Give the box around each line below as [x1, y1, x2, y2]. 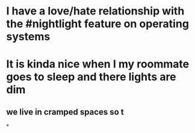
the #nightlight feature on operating [6, 17, 190, 31]
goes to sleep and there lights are [6, 70, 176, 84]
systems [6, 30, 51, 43]
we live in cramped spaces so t [6, 107, 125, 117]
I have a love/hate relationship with [6, 4, 185, 18]
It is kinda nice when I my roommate [6, 57, 190, 71]
